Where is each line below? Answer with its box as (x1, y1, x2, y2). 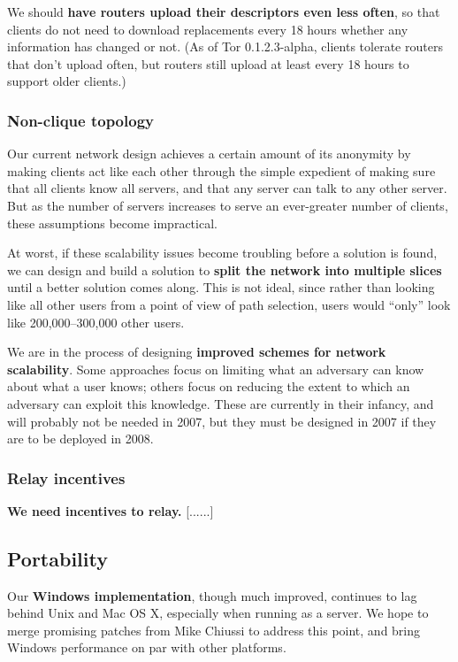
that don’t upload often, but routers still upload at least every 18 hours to (7, 54, 409, 73)
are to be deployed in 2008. (7, 429, 154, 448)
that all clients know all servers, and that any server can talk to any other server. (7, 179, 447, 197)
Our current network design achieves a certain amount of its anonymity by (7, 144, 411, 163)
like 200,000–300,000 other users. (7, 312, 185, 331)
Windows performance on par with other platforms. (7, 638, 286, 657)
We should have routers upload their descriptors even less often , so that (7, 3, 440, 20)
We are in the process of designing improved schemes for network (7, 343, 386, 361)
